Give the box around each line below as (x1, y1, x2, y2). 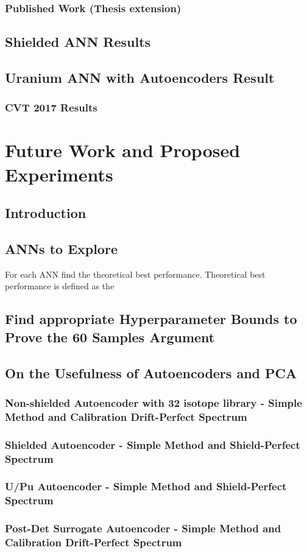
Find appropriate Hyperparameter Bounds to (5, 309, 297, 328)
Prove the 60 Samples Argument (5, 327, 215, 346)
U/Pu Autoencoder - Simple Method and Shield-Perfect (5, 479, 287, 494)
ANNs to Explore (5, 239, 118, 258)
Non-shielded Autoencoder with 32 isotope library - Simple (5, 395, 302, 410)
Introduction (5, 203, 86, 222)
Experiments (5, 161, 113, 186)
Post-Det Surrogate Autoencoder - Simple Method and (5, 521, 281, 536)
